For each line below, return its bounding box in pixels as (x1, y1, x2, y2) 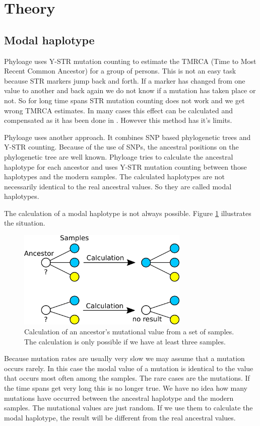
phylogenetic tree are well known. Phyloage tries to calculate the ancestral (4, 151, 233, 162)
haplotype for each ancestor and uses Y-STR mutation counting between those (4, 161, 247, 172)
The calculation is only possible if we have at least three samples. (24, 336, 226, 346)
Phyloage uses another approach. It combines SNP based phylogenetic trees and (4, 131, 251, 142)
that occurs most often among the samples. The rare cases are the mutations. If (4, 373, 250, 383)
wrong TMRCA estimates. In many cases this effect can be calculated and (4, 105, 233, 115)
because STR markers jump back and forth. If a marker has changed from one (4, 75, 245, 86)
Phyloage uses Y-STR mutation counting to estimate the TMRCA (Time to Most (4, 55, 256, 66)
